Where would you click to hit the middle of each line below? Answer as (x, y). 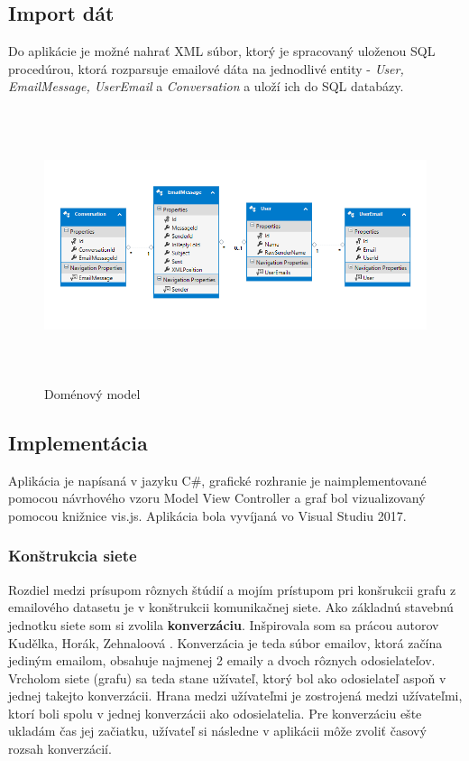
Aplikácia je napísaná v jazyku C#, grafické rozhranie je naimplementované (217, 480)
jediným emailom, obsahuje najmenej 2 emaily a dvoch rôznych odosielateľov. (222, 660)
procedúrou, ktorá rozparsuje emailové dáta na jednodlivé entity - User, (206, 68)
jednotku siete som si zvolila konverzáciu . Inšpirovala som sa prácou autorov (224, 624)
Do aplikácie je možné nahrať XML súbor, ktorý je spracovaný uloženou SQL (222, 51)
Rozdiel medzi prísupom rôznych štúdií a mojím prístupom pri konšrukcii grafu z (232, 589)
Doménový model (92, 393)
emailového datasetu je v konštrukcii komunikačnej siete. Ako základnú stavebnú (231, 607)
